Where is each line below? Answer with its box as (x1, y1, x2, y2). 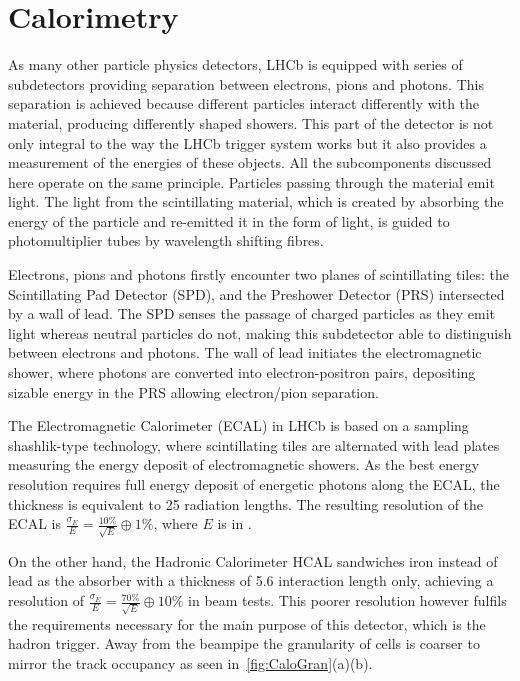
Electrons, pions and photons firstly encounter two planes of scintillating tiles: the (8, 264, 509, 285)
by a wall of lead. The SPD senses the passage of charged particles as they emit (8, 303, 496, 324)
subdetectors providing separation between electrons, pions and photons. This (8, 73, 484, 94)
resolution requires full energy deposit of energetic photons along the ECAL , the (8, 474, 500, 494)
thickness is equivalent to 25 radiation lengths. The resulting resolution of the (8, 493, 484, 514)
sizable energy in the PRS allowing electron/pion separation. (8, 381, 379, 402)
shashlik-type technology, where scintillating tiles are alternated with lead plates (8, 434, 500, 455)
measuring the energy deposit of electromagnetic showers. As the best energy (8, 454, 480, 475)
